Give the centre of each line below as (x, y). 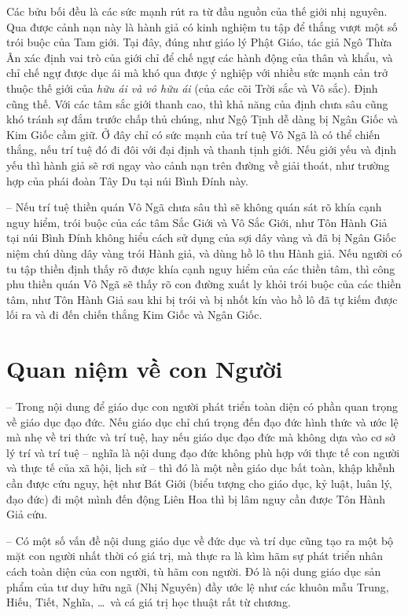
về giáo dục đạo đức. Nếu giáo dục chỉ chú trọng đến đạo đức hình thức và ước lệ (202, 421)
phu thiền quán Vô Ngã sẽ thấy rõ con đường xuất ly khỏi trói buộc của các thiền (204, 284)
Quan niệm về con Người (145, 369)
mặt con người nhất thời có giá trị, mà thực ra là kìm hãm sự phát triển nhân (195, 556)
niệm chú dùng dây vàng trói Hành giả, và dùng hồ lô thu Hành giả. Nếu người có (204, 253)
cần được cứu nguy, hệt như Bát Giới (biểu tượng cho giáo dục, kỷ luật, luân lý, (199, 483)
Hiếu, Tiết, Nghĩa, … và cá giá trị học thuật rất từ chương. (149, 602)
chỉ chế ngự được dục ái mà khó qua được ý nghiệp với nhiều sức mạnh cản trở (197, 73)
